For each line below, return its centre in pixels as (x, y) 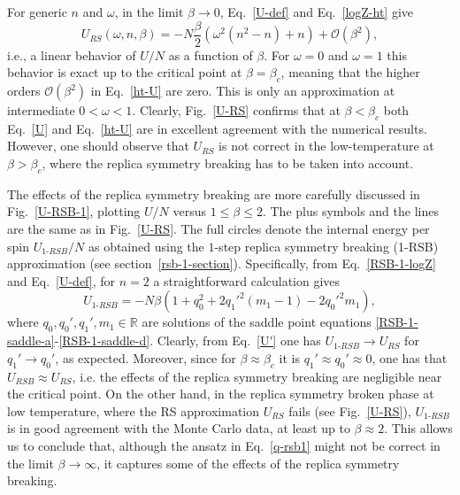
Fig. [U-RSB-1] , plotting (74, 211)
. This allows (418, 428)
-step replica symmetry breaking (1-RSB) (326, 246)
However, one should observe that (98, 146)
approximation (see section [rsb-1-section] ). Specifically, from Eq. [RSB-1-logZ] (222, 263)
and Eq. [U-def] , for (61, 280)
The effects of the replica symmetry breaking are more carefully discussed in (214, 193)
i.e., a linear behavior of (72, 54)
